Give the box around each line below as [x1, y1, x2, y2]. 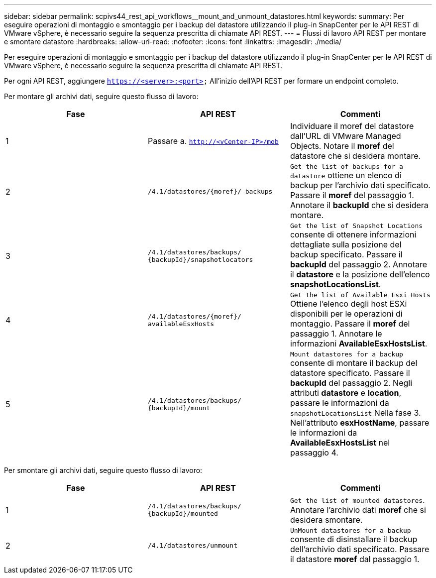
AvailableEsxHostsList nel [290, 438, 390, 448]
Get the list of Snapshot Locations [290, 222, 423, 230]
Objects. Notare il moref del [290, 141, 394, 151]
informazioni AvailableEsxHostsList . [290, 339, 428, 348]
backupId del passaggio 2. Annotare [290, 259, 428, 269]
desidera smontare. [290, 515, 363, 525]
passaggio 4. [290, 448, 338, 458]
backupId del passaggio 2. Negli [290, 378, 413, 388]
